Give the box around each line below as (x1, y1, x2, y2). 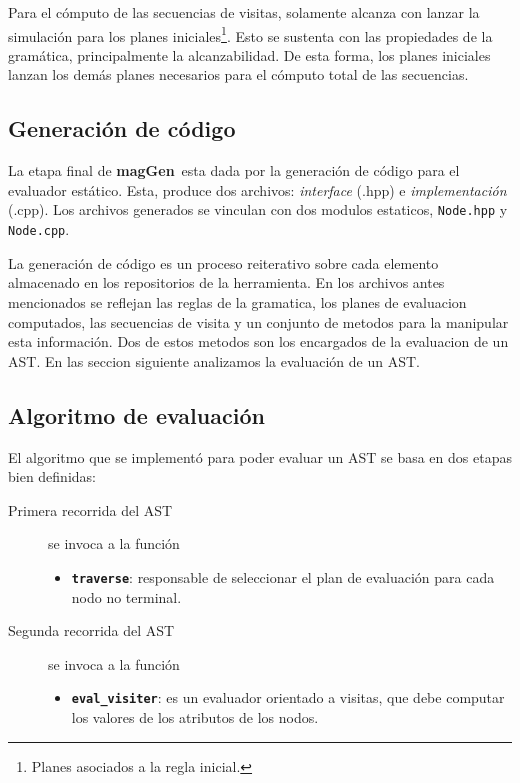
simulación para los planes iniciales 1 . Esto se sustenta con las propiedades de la (8, 22, 493, 46)
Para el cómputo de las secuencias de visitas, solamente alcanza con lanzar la (8, 2, 480, 22)
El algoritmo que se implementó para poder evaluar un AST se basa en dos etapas (8, 446, 512, 467)
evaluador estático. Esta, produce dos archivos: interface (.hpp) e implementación (8, 179, 507, 200)
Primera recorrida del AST (8, 499, 173, 520)
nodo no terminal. (71, 586, 182, 607)
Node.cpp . (8, 219, 70, 240)
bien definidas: (8, 466, 96, 487)
